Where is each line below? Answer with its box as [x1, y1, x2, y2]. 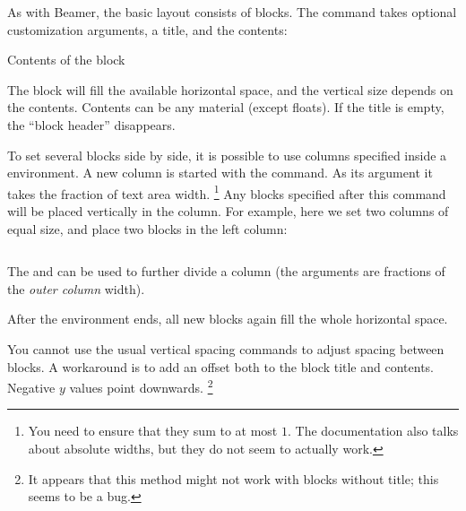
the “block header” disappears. [7, 115, 176, 134]
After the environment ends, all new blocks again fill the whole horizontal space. [7, 309, 448, 328]
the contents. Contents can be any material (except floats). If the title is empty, [7, 98, 444, 117]
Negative [7, 377, 56, 396]
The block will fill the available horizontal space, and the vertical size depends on [7, 80, 453, 99]
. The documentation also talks [287, 421, 459, 440]
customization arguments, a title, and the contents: [7, 20, 288, 39]
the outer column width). [7, 279, 145, 298]
